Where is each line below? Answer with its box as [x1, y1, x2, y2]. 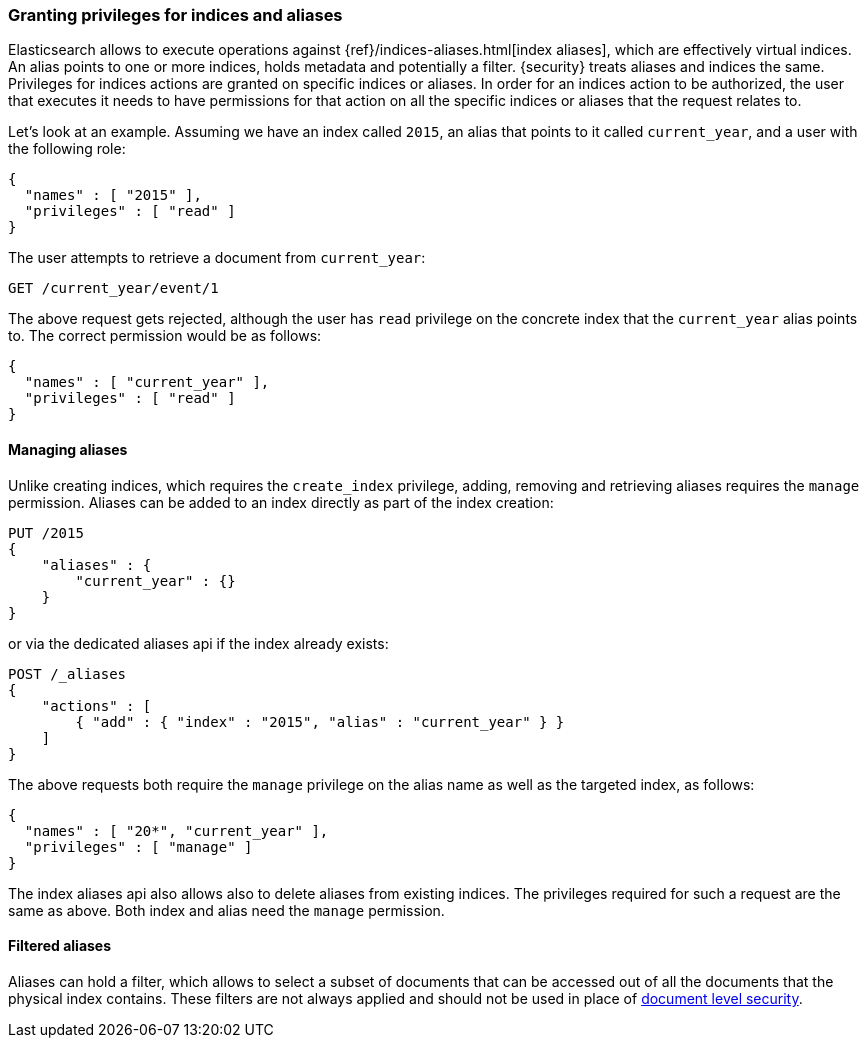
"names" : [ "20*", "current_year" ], [24, 822, 329, 839]
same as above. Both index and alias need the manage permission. [8, 901, 445, 919]
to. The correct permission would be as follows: [8, 327, 322, 345]
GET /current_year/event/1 [8, 280, 219, 297]
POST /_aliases [8, 665, 127, 682]
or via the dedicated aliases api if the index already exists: [8, 634, 389, 652]
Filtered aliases [8, 937, 112, 955]
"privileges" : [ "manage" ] [24, 838, 253, 855]
